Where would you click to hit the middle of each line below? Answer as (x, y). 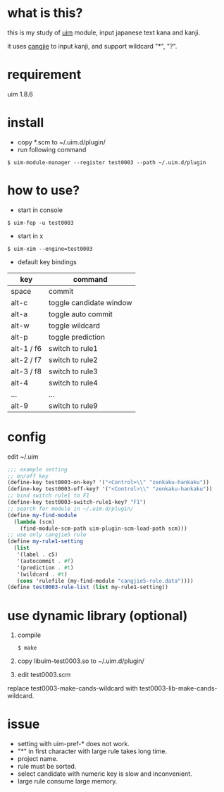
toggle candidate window (90, 302)
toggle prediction (77, 337)
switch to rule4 (73, 383)
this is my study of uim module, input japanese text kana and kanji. (104, 32)
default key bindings (47, 261)
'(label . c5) (37, 555)
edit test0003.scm (44, 675)
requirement (44, 75)
